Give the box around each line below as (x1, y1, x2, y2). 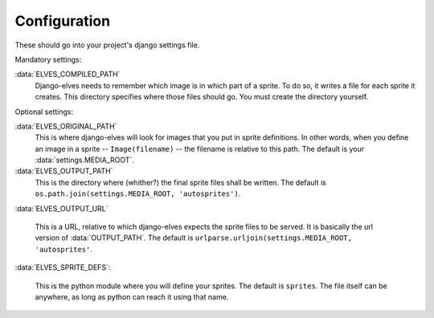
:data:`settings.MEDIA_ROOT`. (35, 155, 134, 165)
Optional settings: (14, 107, 74, 116)
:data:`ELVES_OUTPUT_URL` (14, 203, 108, 213)
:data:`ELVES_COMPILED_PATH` (14, 69, 121, 79)
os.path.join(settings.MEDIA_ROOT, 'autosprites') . (35, 189, 241, 198)
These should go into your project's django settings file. (14, 40, 200, 50)
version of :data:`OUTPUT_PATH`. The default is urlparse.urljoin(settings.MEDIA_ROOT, (35, 233, 353, 243)
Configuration (14, 12, 111, 30)
